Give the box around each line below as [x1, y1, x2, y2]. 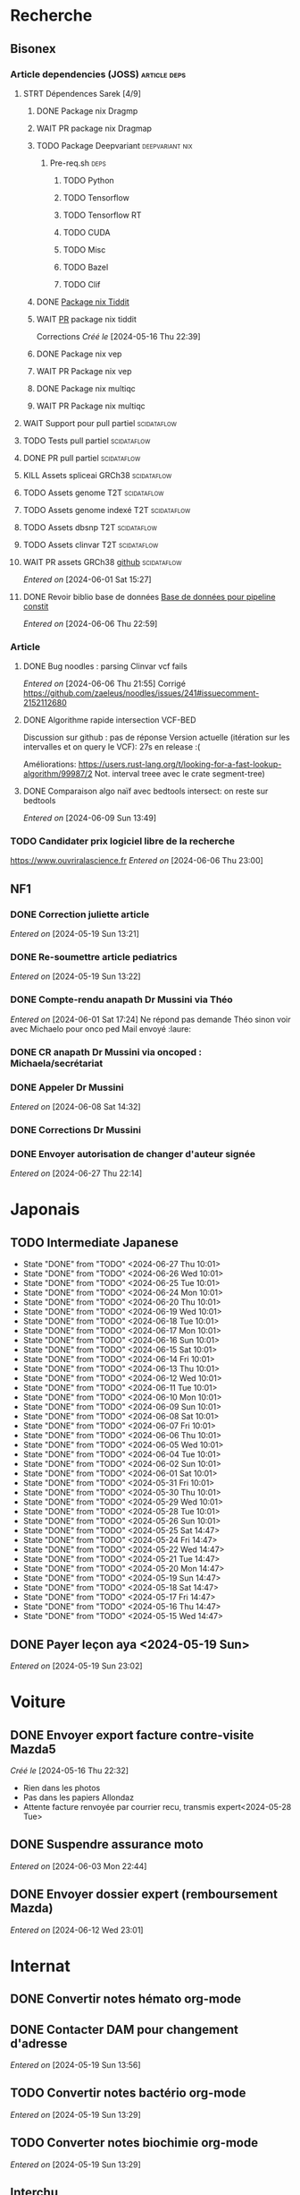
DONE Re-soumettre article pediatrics [10, 951, 178, 964]
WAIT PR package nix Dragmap [36, 123, 153, 133]
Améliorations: [22, 759, 77, 770]
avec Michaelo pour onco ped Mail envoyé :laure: [10, 1023, 191, 1034]
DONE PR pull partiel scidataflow [22, 452, 141, 463]
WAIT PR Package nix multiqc [36, 400, 146, 411]
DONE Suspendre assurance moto [10, 1837, 204, 1852]
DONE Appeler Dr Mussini [10, 1081, 124, 1093]
